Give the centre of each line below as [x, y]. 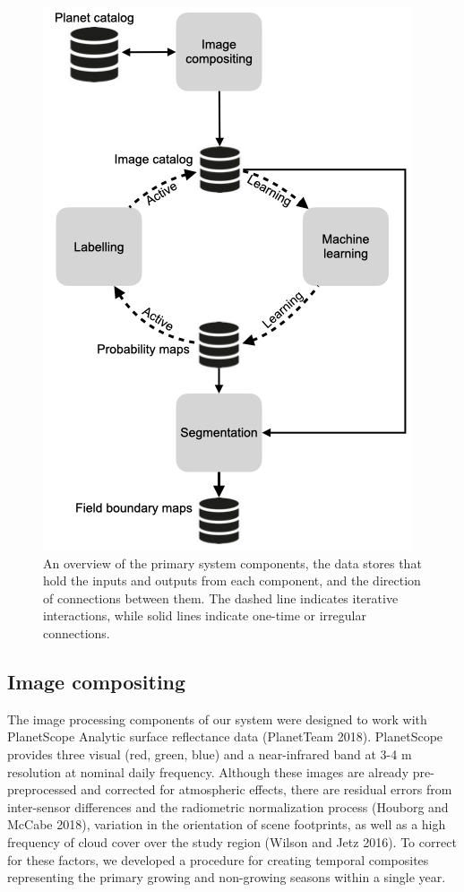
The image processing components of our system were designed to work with [217, 719]
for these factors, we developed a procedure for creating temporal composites [218, 859]
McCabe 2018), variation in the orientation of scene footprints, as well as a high [227, 824]
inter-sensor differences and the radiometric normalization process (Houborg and [228, 806]
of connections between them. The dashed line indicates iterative [221, 598]
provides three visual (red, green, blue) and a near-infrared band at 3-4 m [210, 753]
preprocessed [42, 789]
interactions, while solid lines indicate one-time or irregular [205, 615]
